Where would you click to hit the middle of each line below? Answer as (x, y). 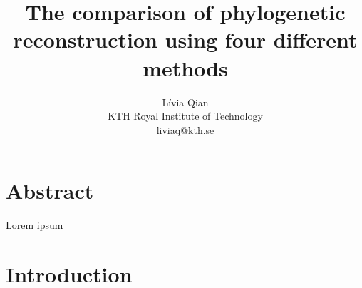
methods (185, 67)
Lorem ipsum (35, 225)
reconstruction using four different (185, 40)
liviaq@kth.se (185, 129)
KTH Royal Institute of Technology (185, 116)
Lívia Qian (185, 102)
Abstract (50, 191)
